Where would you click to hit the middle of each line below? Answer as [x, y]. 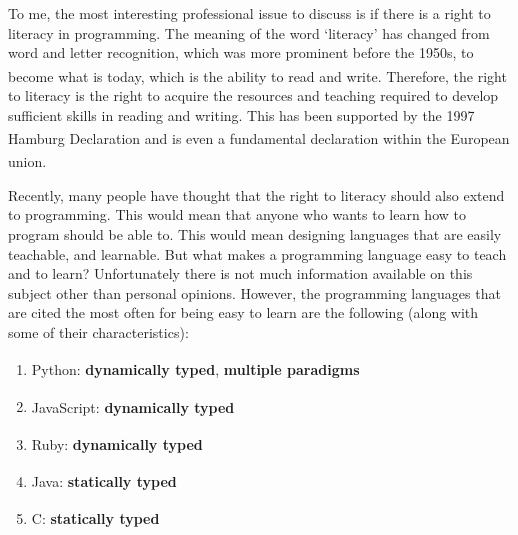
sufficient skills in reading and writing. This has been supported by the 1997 [241, 114]
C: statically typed [95, 518]
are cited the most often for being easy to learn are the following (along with [243, 312]
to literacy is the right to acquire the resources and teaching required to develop [253, 95]
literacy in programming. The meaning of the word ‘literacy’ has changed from [249, 32]
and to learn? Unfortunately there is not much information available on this [240, 273]
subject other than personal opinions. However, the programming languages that [254, 292]
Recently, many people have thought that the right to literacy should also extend [256, 194]
